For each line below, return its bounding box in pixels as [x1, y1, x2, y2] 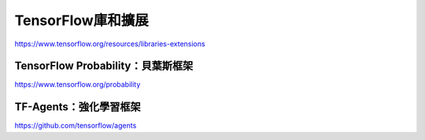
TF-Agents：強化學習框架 [14, 100, 141, 113]
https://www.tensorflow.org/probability [14, 80, 141, 89]
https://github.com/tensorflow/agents [14, 121, 137, 131]
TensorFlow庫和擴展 [14, 12, 149, 29]
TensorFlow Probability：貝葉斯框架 [14, 59, 194, 73]
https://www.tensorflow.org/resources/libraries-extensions [14, 39, 205, 48]
